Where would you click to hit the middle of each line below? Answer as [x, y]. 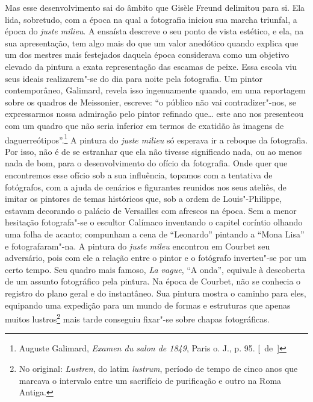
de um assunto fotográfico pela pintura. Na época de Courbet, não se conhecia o [153, 281]
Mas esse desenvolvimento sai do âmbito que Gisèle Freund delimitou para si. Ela [155, 7]
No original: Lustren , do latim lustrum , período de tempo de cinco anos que [158, 368]
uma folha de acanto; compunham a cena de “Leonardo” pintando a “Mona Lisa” [155, 234]
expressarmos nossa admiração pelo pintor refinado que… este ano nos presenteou [154, 114]
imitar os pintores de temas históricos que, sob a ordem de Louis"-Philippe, [144, 199]
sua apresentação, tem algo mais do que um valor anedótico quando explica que [152, 42]
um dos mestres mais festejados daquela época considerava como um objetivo [147, 55]
